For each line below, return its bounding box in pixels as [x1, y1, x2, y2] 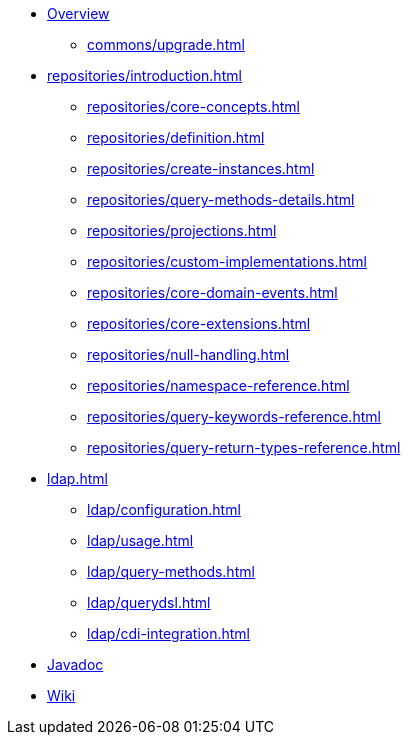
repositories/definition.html [87, 129, 265, 146]
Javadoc [47, 656, 104, 673]
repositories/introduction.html [47, 67, 242, 84]
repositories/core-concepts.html [87, 98, 300, 115]
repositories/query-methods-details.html [87, 191, 355, 208]
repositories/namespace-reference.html [87, 377, 350, 394]
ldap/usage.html [87, 532, 194, 549]
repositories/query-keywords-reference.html [87, 408, 381, 425]
